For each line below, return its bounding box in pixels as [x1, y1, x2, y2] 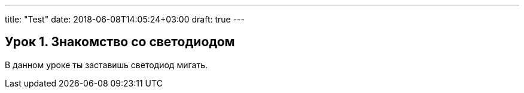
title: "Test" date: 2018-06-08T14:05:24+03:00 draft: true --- [5, 14, 245, 24]
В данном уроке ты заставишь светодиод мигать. [5, 59, 208, 70]
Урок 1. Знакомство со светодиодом [5, 34, 235, 50]
